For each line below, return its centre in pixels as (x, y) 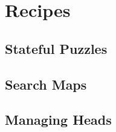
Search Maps (46, 84)
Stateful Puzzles (56, 48)
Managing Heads (58, 120)
